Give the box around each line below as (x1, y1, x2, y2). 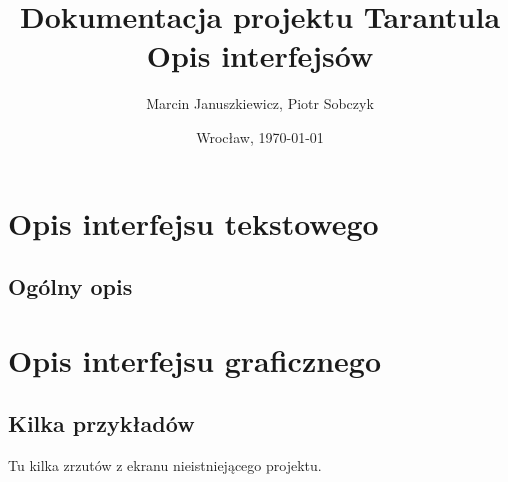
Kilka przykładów (8, 408, 195, 439)
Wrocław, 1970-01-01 (196, 126, 324, 147)
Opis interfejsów (146, 35, 374, 76)
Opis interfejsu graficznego (8, 339, 382, 380)
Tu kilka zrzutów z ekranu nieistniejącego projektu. (8, 455, 322, 476)
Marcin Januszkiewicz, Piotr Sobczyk (146, 93, 374, 114)
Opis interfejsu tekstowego (8, 202, 379, 243)
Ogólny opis (8, 271, 133, 302)
